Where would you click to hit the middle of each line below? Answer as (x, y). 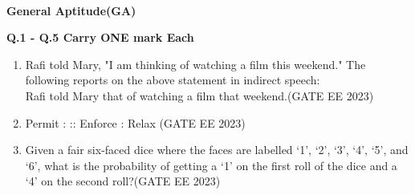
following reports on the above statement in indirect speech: (173, 80)
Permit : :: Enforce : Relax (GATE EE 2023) (135, 122)
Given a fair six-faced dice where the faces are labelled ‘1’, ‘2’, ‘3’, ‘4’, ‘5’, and (217, 150)
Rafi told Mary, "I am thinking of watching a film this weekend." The (195, 64)
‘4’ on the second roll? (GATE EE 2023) (123, 181)
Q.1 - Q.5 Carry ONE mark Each (100, 37)
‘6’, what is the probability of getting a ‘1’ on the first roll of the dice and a (211, 165)
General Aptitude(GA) (71, 10)
